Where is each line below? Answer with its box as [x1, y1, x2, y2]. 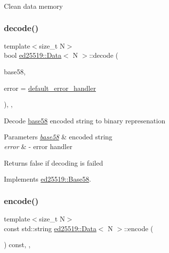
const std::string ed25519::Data [4, 223, 96, 233]
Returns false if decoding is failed [4, 157, 103, 168]
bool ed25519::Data [4, 50, 62, 60]
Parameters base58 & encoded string [4, 132, 113, 142]
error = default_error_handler [4, 83, 96, 93]
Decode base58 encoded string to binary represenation [4, 115, 166, 125]
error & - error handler [4, 141, 73, 151]
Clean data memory [4, 1, 63, 11]
